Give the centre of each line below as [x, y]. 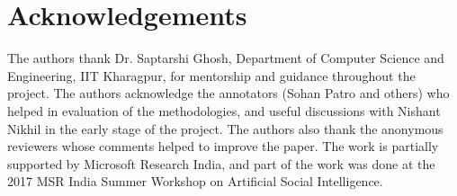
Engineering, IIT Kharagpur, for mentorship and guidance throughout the [211, 75]
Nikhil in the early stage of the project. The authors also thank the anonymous [225, 128]
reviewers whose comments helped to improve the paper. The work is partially [223, 146]
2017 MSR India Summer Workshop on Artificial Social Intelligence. [195, 181]
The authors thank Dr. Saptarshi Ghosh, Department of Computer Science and [226, 58]
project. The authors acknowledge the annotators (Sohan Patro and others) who [228, 93]
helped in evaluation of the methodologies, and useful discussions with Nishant [224, 110]
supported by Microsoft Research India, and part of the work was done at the [221, 163]
